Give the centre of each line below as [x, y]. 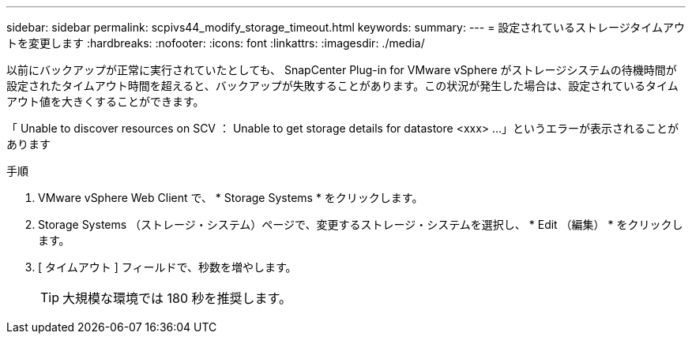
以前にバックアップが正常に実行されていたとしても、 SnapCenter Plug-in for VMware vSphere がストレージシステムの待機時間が [342, 70]
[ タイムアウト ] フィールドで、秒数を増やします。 [167, 267]
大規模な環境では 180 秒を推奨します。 [177, 298]
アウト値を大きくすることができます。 [105, 101]
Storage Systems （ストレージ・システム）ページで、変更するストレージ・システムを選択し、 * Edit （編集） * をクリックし [361, 224]
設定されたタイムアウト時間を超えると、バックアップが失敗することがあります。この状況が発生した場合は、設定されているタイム [342, 86]
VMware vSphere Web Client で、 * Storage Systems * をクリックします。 [231, 198]
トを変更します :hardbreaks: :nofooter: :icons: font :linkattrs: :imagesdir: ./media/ [216, 43]
